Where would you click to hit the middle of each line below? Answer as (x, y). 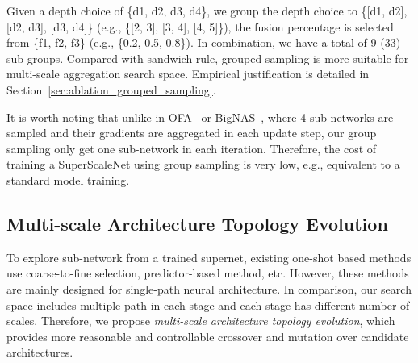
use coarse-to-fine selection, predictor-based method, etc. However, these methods (208, 273)
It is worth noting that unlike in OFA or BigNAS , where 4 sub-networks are (200, 117)
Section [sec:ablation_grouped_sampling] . (111, 89)
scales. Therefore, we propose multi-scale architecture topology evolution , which (201, 321)
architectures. (40, 352)
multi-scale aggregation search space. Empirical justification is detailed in (188, 74)
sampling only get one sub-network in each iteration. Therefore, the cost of (192, 148)
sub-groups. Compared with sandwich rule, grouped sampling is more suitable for (208, 58)
